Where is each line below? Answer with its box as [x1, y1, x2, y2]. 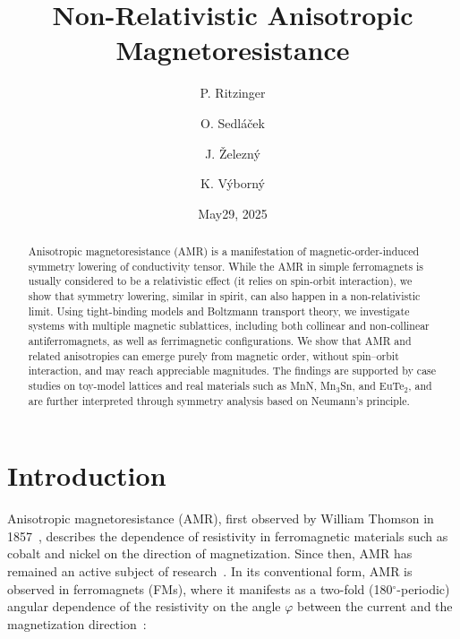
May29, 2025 [198, 203, 268, 222]
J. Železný [205, 143, 260, 162]
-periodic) [396, 579, 450, 598]
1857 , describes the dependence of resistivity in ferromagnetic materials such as [7, 526, 448, 545]
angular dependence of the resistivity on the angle [7, 597, 281, 616]
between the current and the [297, 597, 453, 616]
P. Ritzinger [200, 83, 266, 102]
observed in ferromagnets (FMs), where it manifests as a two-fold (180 [7, 579, 393, 598]
